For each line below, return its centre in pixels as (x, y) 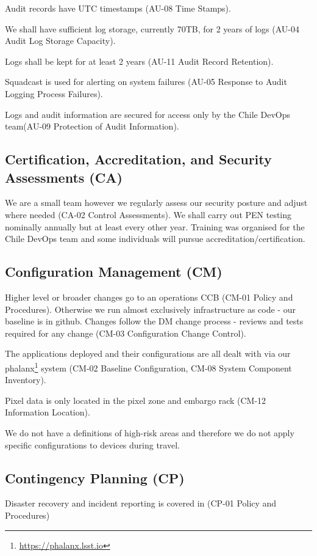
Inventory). (26, 380)
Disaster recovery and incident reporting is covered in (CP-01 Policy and (141, 503)
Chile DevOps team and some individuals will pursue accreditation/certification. (155, 239)
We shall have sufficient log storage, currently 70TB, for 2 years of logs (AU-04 (152, 28)
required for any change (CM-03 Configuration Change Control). (126, 333)
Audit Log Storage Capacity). (60, 41)
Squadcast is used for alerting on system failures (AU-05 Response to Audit (146, 82)
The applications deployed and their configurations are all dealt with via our (148, 353)
